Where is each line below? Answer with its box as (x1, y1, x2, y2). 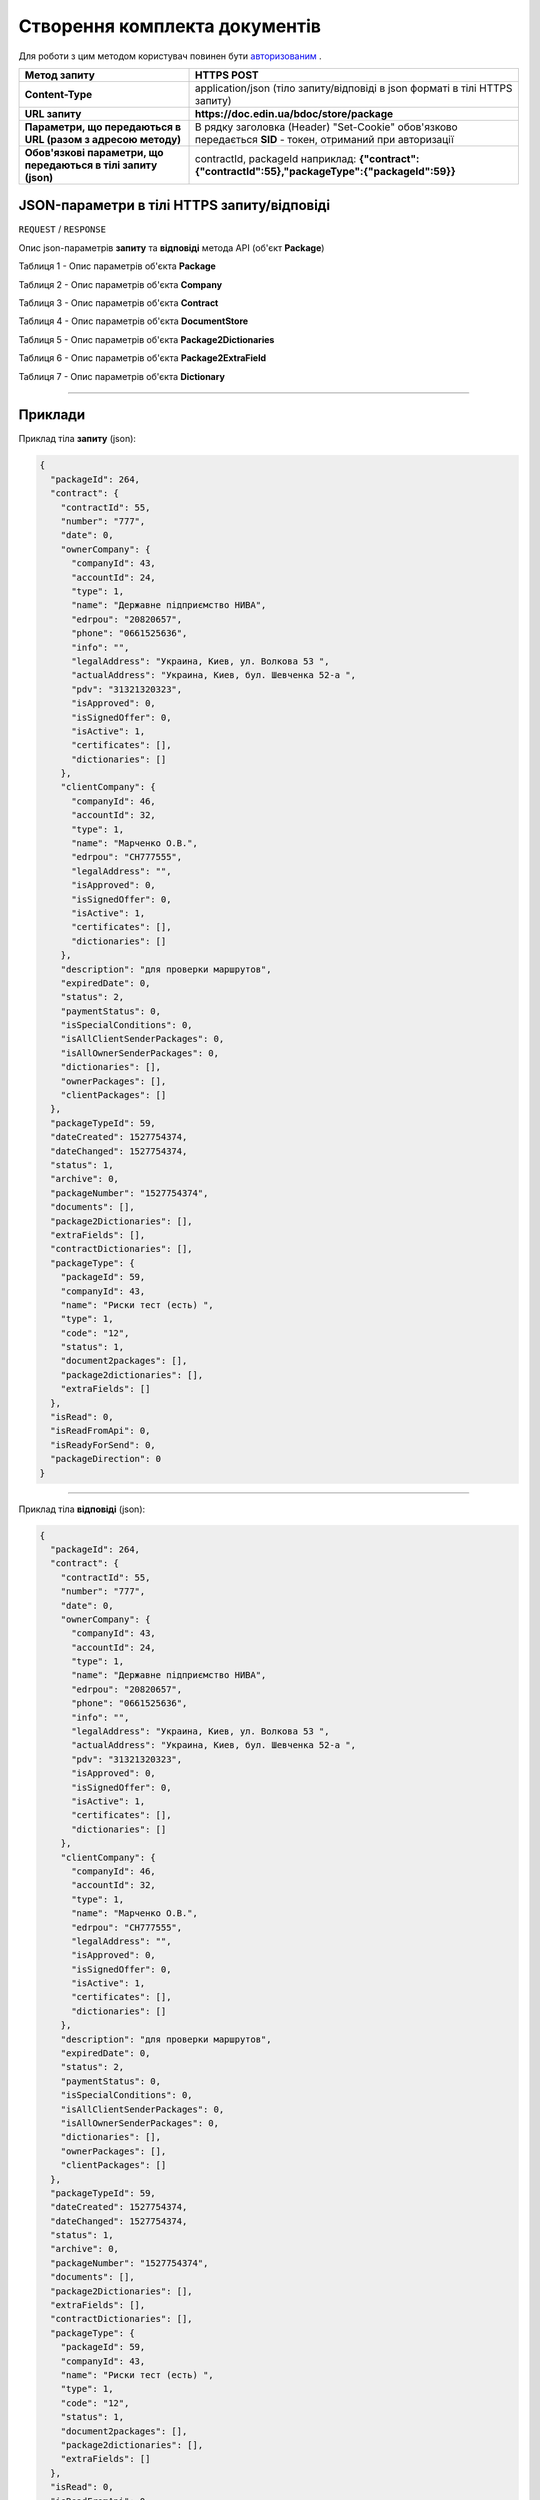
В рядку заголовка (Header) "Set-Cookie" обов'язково (194, 120, 459, 134)
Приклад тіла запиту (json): (18, 433, 137, 445)
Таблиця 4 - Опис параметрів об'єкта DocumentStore (18, 315, 249, 327)
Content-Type (24, 87, 93, 101)
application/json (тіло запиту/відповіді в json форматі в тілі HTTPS (194, 81, 513, 95)
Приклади (18, 406, 86, 424)
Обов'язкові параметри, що (24, 145, 164, 159)
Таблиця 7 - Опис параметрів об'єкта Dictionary (18, 370, 225, 382)
